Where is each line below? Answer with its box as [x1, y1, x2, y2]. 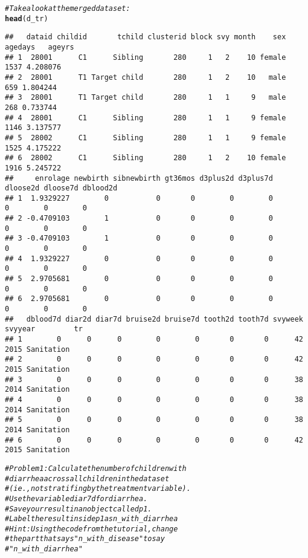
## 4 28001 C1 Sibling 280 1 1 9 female [5, 113, 286, 122]
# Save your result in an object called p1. [5, 504, 152, 513]
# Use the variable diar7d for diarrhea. [5, 494, 148, 503]
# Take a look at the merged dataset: [5, 4, 130, 13]
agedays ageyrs [5, 42, 74, 51]
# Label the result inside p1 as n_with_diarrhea [5, 514, 178, 524]
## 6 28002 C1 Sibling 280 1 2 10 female [5, 154, 286, 163]
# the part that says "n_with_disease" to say [5, 534, 165, 543]
